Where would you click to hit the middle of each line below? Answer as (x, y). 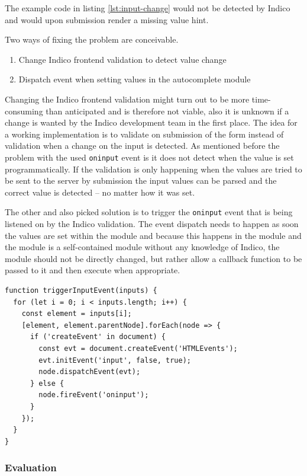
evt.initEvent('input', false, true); (115, 360)
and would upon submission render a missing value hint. (107, 19)
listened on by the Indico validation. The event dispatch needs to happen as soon (152, 224)
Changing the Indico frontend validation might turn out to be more (127, 99)
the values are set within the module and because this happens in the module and (153, 235)
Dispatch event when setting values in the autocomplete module (135, 79)
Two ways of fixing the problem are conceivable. (92, 39)
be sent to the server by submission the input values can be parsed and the (141, 181)
